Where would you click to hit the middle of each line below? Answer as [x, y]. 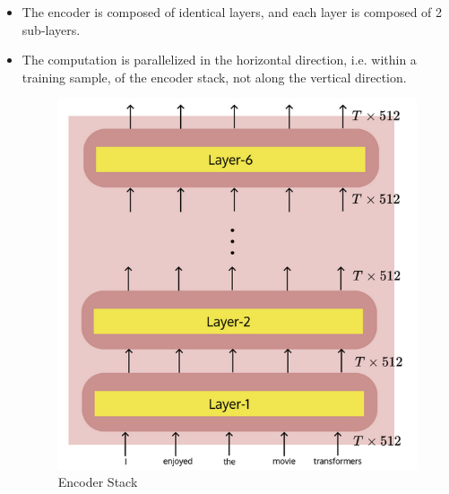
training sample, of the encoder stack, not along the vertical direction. [214, 77]
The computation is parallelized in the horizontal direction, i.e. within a [219, 60]
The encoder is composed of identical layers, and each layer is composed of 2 [232, 12]
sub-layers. [51, 29]
